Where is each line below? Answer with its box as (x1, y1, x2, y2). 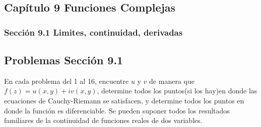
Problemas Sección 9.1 (4, 52, 123, 68)
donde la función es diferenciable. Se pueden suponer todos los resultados (4, 105, 230, 115)
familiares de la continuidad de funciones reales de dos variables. (4, 115, 203, 125)
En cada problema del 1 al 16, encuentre (4, 75, 129, 86)
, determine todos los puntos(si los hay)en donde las (97, 85, 257, 96)
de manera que (149, 75, 194, 86)
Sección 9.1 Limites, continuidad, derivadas (4, 26, 183, 38)
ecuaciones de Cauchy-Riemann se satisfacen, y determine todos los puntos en (4, 95, 244, 106)
